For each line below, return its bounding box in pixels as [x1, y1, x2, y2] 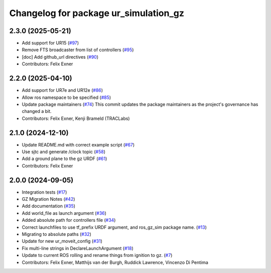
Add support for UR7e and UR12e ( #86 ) [22, 87, 103, 93]
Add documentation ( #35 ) [22, 203, 75, 209]
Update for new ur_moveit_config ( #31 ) [22, 238, 103, 244]
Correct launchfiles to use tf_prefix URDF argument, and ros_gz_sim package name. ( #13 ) [22, 224, 207, 230]
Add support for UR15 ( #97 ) [22, 40, 79, 46]
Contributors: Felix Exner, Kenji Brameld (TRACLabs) [22, 115, 130, 121]
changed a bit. [22, 108, 52, 114]
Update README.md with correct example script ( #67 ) [22, 142, 135, 148]
